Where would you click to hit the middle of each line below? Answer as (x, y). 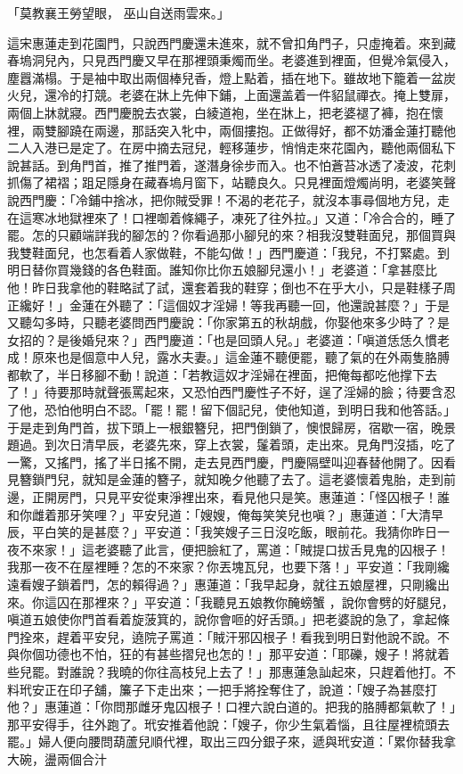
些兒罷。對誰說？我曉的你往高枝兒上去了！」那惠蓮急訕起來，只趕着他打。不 (231, 671)
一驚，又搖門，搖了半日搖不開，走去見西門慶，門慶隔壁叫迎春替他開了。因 (225, 461)
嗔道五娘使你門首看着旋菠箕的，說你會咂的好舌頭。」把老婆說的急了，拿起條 (228, 619)
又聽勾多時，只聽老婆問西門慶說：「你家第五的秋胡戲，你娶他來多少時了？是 (228, 322)
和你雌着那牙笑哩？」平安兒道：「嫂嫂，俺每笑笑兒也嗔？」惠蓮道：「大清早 (225, 514)
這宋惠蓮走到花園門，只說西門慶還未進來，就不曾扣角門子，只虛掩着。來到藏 (231, 42)
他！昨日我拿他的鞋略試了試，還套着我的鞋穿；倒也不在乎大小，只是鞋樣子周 (231, 287)
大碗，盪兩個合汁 (57, 758)
